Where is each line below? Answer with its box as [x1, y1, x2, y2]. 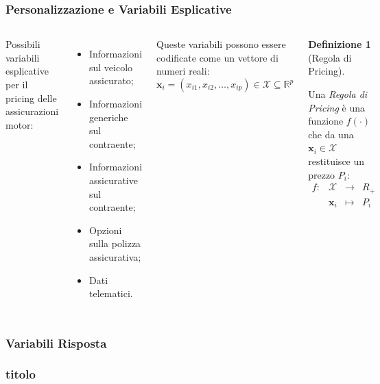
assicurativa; [88, 249, 141, 264]
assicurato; [88, 73, 134, 88]
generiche [88, 110, 128, 124]
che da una [308, 127, 354, 141]
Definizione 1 [308, 37, 371, 51]
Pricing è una [308, 100, 366, 114]
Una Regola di [308, 87, 368, 101]
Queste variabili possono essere [156, 37, 286, 51]
